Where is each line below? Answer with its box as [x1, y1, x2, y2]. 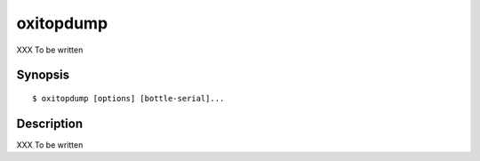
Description [16, 116, 84, 131]
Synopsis [16, 68, 70, 83]
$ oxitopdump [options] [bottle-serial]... [32, 93, 225, 103]
